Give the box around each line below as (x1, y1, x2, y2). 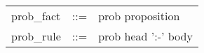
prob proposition (98, 8, 180, 24)
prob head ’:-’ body (98, 28, 193, 44)
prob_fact (11, 8, 61, 24)
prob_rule (11, 28, 61, 44)
